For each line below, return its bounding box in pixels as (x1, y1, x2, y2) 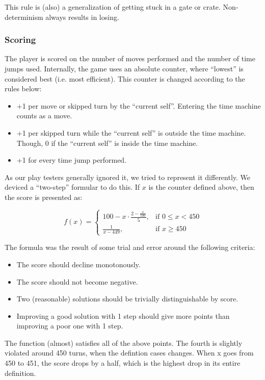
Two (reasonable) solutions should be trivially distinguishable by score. (16, 293, 238, 304)
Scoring (5, 33, 36, 46)
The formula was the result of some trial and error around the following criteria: (5, 242, 255, 252)
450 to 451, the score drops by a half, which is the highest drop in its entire (5, 358, 241, 368)
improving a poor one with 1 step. (16, 320, 123, 331)
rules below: (5, 83, 42, 94)
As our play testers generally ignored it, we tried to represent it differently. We (5, 171, 251, 182)
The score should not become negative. (16, 276, 138, 287)
